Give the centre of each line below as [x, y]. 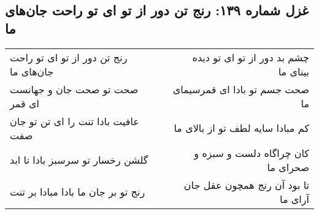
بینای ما [294, 71]
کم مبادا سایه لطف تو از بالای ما [241, 128]
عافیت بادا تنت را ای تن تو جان [75, 121]
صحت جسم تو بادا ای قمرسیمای [241, 89]
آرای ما [294, 199]
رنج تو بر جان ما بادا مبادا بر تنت [78, 192]
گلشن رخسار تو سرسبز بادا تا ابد [79, 160]
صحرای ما [288, 167]
